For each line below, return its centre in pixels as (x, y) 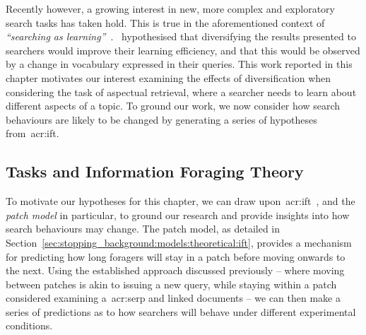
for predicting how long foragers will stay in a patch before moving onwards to (176, 256)
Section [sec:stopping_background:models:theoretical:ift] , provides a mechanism (179, 242)
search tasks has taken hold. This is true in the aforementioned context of (165, 22)
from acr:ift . (33, 133)
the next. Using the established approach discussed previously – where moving (175, 270)
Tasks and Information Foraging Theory (155, 171)
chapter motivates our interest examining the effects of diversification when (169, 77)
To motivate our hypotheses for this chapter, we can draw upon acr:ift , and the (181, 201)
